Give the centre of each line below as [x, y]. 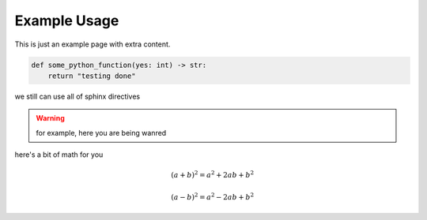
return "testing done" [92, 76]
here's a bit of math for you [59, 155]
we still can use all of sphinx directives [77, 96]
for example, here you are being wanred [101, 132]
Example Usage [67, 21]
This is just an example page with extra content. [93, 44]
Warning [50, 118]
